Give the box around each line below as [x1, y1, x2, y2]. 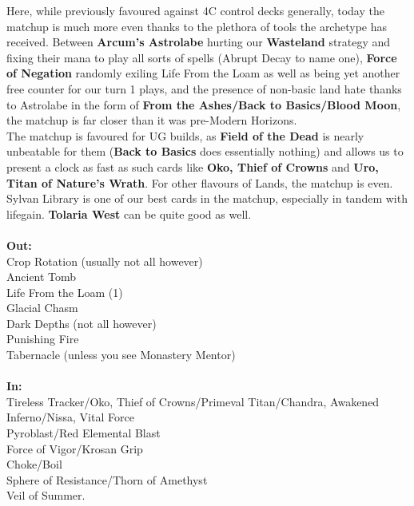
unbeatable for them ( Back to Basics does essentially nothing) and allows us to [6, 143, 404, 160]
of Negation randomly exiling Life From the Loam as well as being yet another [6, 65, 400, 81]
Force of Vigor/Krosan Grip [6, 440, 143, 457]
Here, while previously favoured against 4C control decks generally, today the [6, 2, 384, 18]
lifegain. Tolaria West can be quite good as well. [6, 205, 252, 222]
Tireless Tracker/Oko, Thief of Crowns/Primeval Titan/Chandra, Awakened [6, 393, 380, 409]
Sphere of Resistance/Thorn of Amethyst [6, 471, 208, 488]
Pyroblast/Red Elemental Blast [6, 425, 161, 441]
